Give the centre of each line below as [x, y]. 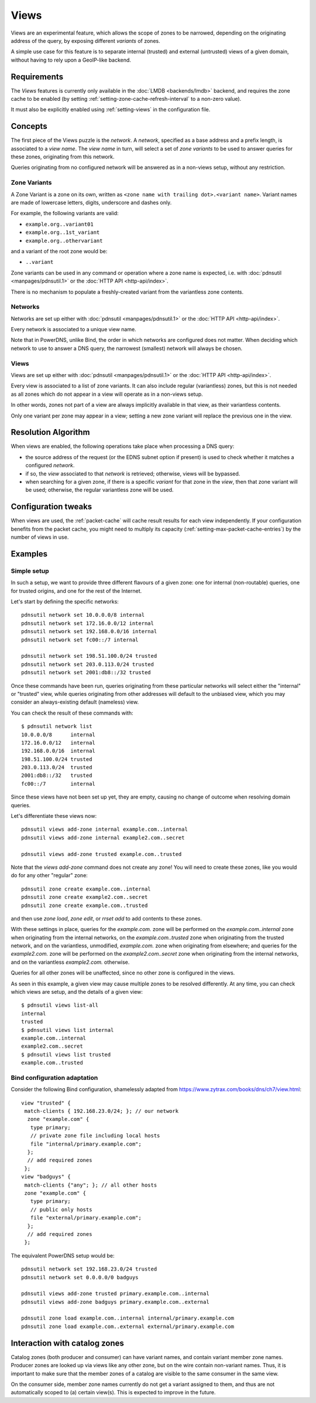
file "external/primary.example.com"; [86, 1218]
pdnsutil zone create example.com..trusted [85, 905]
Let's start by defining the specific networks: [65, 602]
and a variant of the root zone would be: [59, 251]
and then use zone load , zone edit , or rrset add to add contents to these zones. [106, 918]
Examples [29, 554]
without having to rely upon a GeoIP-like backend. [71, 60]
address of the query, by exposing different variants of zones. [85, 40]
